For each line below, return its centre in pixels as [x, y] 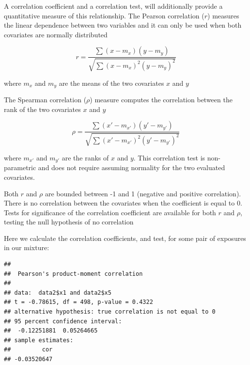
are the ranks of [85, 157]
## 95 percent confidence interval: [63, 321]
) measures [223, 15]
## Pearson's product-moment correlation [73, 274]
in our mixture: [27, 247]
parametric [20, 167]
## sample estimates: [39, 340]
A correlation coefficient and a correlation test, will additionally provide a [113, 6]
